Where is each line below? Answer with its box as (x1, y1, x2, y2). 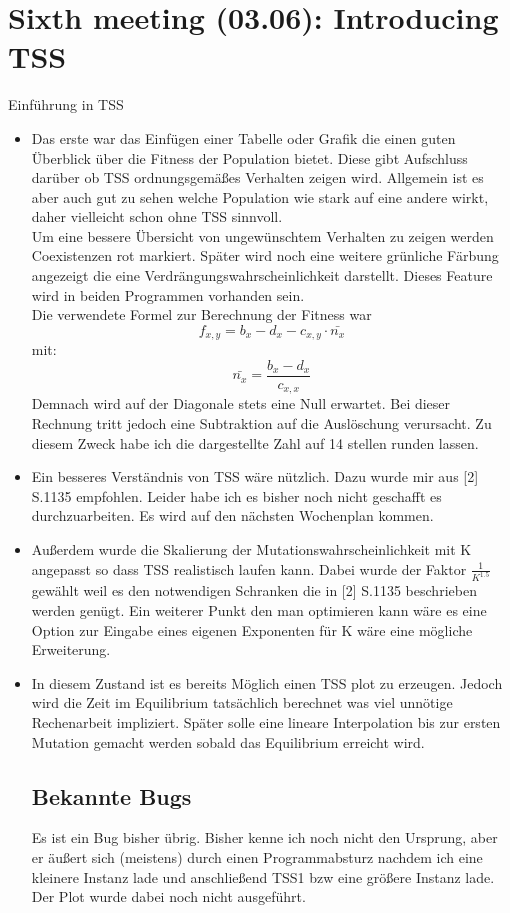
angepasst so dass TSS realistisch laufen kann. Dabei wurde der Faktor (31, 558, 467, 579)
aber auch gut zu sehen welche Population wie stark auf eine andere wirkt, (31, 186, 489, 207)
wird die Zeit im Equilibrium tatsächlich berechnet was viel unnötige (31, 692, 453, 713)
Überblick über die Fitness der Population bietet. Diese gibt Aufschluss (31, 147, 468, 168)
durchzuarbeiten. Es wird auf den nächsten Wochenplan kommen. (31, 505, 434, 526)
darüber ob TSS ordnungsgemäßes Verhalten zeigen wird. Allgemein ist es (31, 167, 484, 188)
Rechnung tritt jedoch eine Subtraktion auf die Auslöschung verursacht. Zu (31, 413, 492, 433)
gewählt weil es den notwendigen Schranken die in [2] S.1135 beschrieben (31, 580, 477, 601)
